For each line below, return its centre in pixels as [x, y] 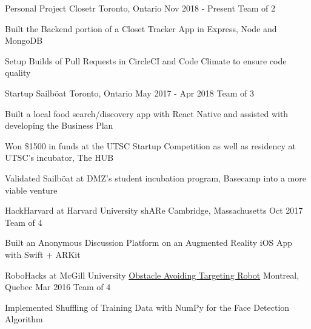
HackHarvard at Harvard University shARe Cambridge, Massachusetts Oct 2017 [154, 210]
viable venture [31, 190]
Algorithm [24, 319]
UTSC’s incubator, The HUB [59, 158]
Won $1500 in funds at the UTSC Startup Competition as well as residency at [150, 145]
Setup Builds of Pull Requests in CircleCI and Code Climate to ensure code [146, 60]
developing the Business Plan [59, 125]
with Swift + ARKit [43, 254]
